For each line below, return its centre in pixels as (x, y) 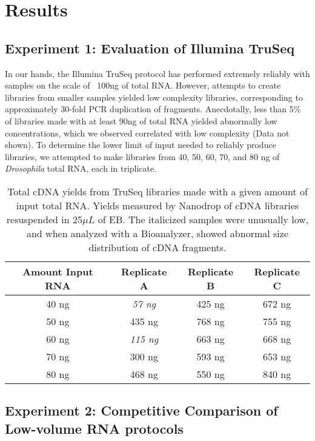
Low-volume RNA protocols (94, 428)
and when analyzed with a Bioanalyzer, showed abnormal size (157, 233)
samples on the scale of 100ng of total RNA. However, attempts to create (143, 85)
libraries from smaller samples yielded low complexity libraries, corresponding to (154, 97)
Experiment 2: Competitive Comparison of (141, 410)
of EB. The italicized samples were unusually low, (203, 219)
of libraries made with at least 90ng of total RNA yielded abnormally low (141, 120)
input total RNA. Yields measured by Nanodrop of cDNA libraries (157, 205)
